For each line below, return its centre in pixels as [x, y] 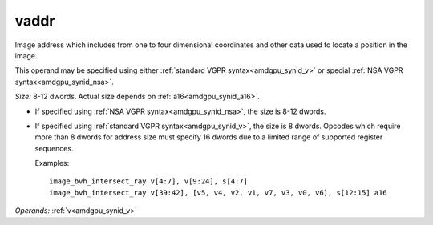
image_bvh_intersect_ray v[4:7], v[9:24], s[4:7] [149, 181]
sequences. [54, 148]
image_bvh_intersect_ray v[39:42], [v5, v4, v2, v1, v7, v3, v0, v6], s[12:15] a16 [219, 193]
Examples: [52, 163]
